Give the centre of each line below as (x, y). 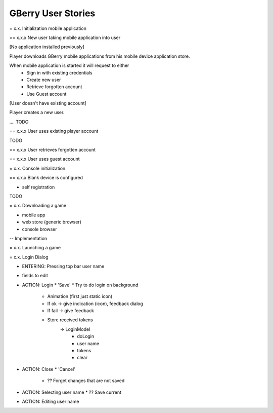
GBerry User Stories (52, 13)
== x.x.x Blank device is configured (46, 178)
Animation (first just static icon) (80, 296)
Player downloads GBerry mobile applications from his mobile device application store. (100, 56)
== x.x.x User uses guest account (45, 159)
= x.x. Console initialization (37, 168)
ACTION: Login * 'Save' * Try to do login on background (80, 285)
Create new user (44, 80)
